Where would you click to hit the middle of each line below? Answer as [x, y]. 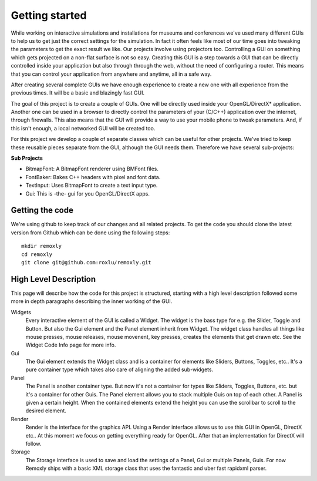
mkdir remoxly [41, 246]
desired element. [46, 411]
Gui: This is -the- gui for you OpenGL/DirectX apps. [87, 193]
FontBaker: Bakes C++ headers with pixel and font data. [93, 177]
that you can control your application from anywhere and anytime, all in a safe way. [111, 74]
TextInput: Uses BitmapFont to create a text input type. [92, 186]
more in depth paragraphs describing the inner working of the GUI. [92, 301]
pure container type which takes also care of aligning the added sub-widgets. [119, 369]
